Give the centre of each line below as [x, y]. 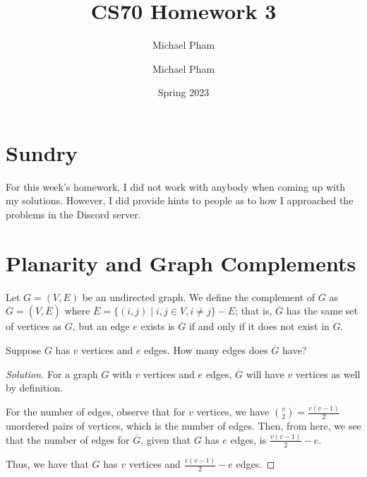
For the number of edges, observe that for [96, 412]
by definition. [34, 388]
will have [265, 373]
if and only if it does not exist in [259, 326]
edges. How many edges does [206, 349]
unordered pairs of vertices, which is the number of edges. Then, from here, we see [183, 426]
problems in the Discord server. [73, 214]
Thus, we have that [47, 464]
